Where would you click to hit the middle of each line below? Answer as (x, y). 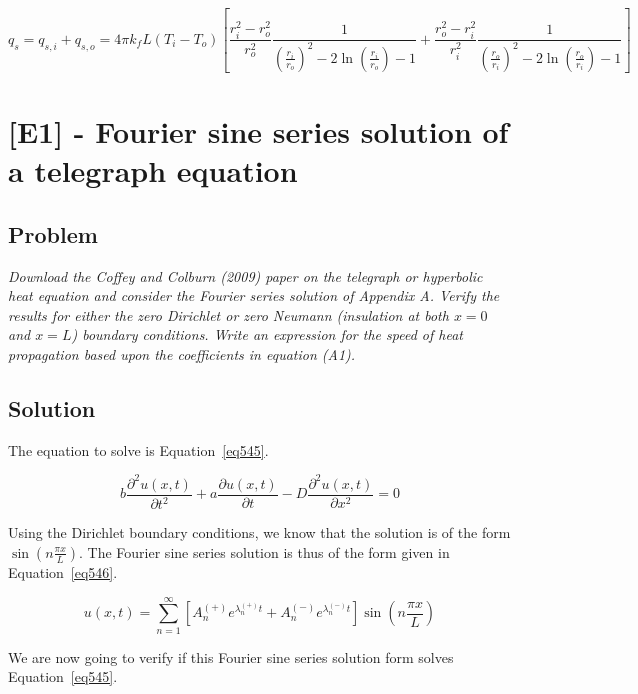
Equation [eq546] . (63, 571)
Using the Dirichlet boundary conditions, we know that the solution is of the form (259, 532)
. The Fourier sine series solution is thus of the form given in (264, 551)
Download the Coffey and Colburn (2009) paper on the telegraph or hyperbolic (245, 275)
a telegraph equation (153, 170)
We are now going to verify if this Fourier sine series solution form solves (231, 656)
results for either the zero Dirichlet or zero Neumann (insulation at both (228, 314)
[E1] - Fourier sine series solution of (258, 131)
